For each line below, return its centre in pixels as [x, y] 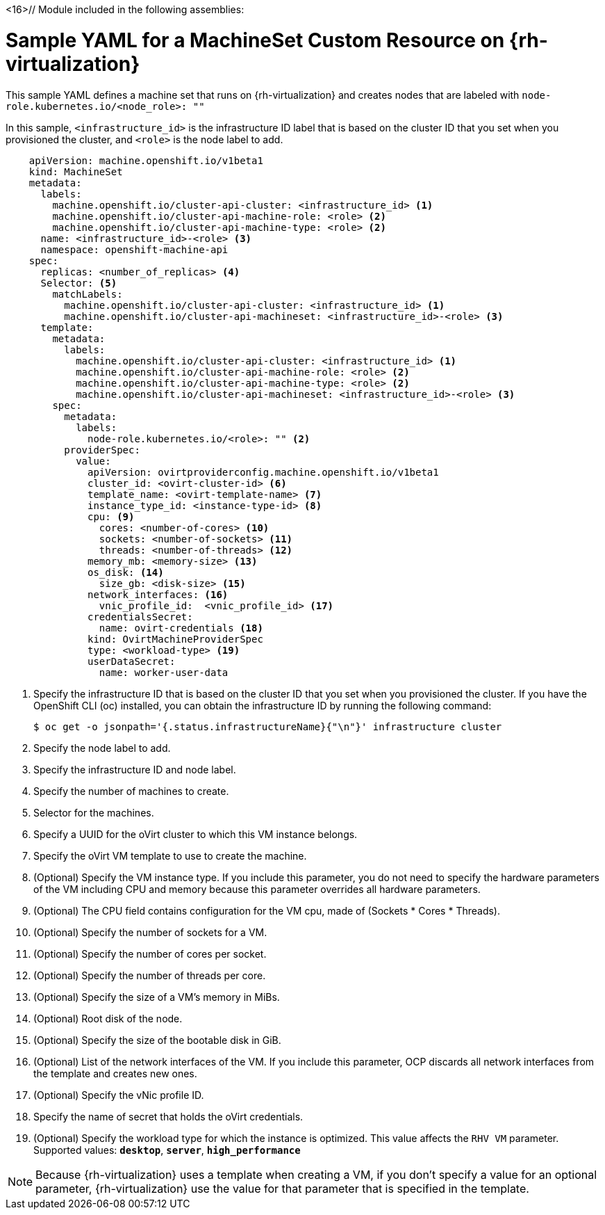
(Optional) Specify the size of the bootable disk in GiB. [157, 1040]
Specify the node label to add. [102, 748]
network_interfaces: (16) [158, 594]
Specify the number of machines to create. [131, 791]
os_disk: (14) [126, 572]
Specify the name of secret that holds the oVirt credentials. [168, 1116]
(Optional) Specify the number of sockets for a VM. [150, 932]
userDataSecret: [132, 661]
